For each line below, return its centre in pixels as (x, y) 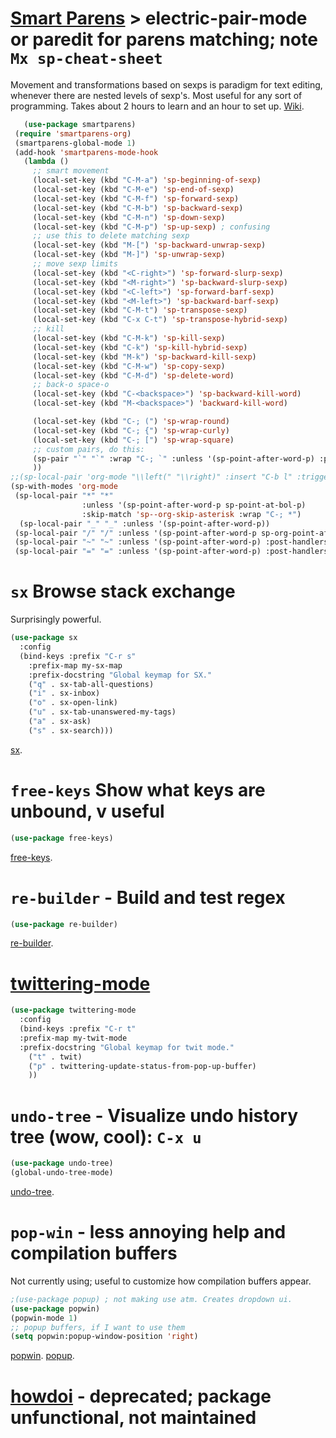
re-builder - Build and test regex (148, 897)
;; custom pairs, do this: (88, 449)
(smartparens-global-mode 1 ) (75, 143)
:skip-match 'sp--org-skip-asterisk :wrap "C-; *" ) (191, 514)
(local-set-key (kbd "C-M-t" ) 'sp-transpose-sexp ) (140, 310)
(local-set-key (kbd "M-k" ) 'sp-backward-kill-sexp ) (144, 357)
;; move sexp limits (75, 264)
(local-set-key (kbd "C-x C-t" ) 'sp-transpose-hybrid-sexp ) (160, 320)
